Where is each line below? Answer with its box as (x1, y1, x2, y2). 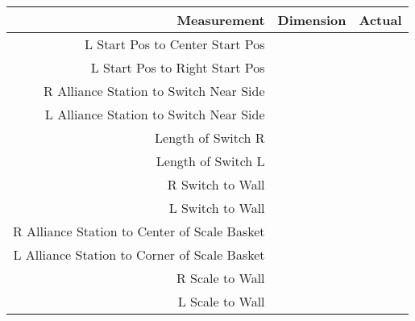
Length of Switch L (156, 152, 265, 170)
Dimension (277, 10, 347, 29)
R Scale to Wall (176, 269, 265, 287)
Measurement (176, 10, 265, 29)
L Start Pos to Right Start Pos (90, 58, 265, 77)
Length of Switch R (155, 128, 265, 147)
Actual (359, 10, 402, 29)
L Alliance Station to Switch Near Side (44, 105, 265, 123)
